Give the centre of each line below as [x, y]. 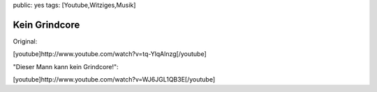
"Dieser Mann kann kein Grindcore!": [66, 66]
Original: [25, 41]
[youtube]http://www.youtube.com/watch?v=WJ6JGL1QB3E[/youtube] [114, 80]
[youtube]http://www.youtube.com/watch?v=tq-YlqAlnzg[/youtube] [110, 54]
